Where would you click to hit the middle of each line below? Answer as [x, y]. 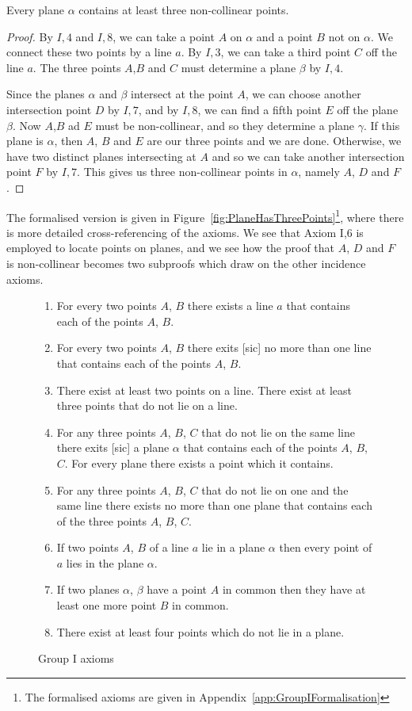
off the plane [368, 109]
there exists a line [230, 306]
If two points [88, 547]
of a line [169, 547]
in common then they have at [294, 589]
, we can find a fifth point [259, 109]
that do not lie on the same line [278, 432]
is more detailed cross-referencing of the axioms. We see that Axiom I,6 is [185, 232]
